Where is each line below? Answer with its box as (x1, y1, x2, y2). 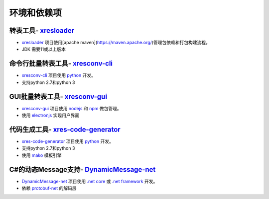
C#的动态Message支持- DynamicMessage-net (9, 165, 156, 174)
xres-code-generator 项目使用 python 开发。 (21, 138, 114, 144)
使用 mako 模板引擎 (21, 152, 62, 158)
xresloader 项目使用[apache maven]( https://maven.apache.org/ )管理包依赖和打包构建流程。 (21, 40, 210, 46)
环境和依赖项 (9, 7, 62, 18)
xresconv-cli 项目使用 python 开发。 (21, 72, 96, 78)
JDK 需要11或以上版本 (21, 46, 66, 52)
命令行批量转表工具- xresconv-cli (9, 60, 113, 68)
